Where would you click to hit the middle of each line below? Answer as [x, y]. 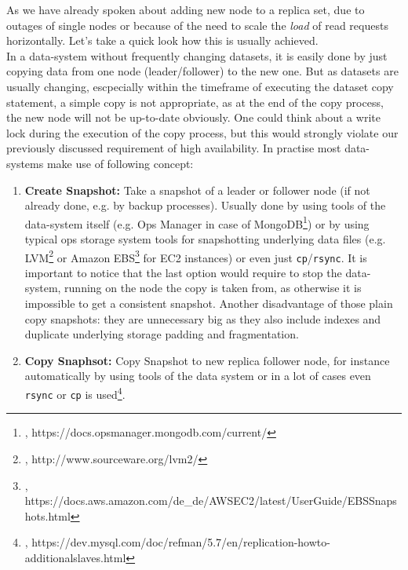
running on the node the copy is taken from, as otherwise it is [213, 288]
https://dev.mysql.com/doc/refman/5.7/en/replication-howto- [181, 542]
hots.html [47, 515]
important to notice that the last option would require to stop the [183, 272]
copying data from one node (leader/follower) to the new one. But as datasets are [202, 71]
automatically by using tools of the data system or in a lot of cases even [198, 376]
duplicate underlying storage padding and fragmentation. [162, 334]
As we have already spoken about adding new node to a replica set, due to [186, 9]
